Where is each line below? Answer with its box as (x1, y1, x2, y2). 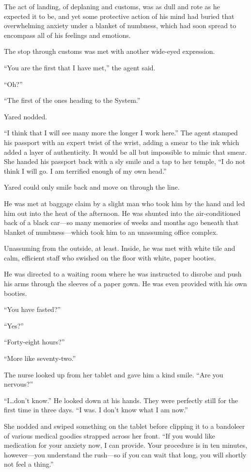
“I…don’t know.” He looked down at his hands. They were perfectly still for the (4, 395, 238, 405)
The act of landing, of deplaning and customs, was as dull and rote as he (4, 1, 220, 11)
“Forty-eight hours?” (4, 337, 65, 347)
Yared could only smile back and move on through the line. (4, 182, 180, 192)
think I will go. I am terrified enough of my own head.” (4, 165, 167, 176)
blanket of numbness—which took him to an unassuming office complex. (4, 227, 218, 237)
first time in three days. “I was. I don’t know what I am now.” (4, 405, 188, 415)
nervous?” (4, 379, 33, 389)
